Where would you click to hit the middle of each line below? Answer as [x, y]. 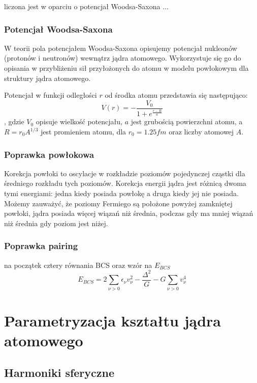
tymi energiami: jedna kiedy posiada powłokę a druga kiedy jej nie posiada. [121, 193]
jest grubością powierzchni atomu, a [187, 121]
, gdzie [14, 121]
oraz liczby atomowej [201, 132]
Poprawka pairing [41, 246]
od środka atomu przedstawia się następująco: [176, 95]
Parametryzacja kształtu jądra [113, 320]
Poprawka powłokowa [49, 154]
